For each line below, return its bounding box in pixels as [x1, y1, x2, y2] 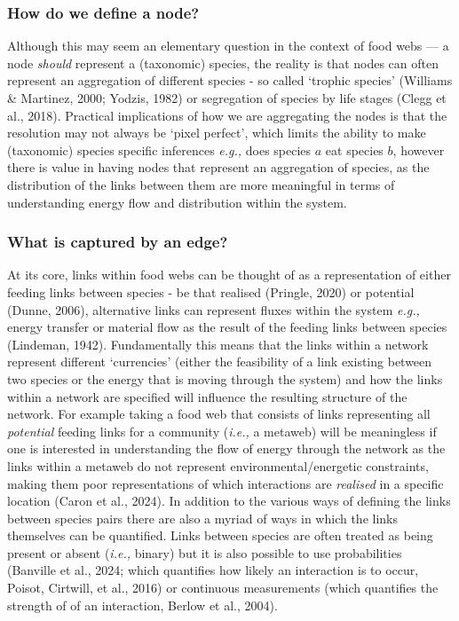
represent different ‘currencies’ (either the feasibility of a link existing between [7, 352, 432, 371]
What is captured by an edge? [7, 231, 228, 253]
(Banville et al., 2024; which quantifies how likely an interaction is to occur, [7, 561, 419, 579]
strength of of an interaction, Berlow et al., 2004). [7, 595, 278, 614]
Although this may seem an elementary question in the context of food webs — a [7, 36, 449, 55]
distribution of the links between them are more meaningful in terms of [7, 175, 395, 193]
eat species [325, 140, 384, 159]
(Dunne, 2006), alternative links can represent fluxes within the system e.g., [7, 300, 420, 318]
